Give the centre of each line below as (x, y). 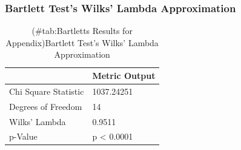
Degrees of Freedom (46, 106)
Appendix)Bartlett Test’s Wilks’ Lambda (82, 42)
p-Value (23, 136)
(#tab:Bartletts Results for (82, 31)
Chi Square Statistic (47, 91)
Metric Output (124, 75)
